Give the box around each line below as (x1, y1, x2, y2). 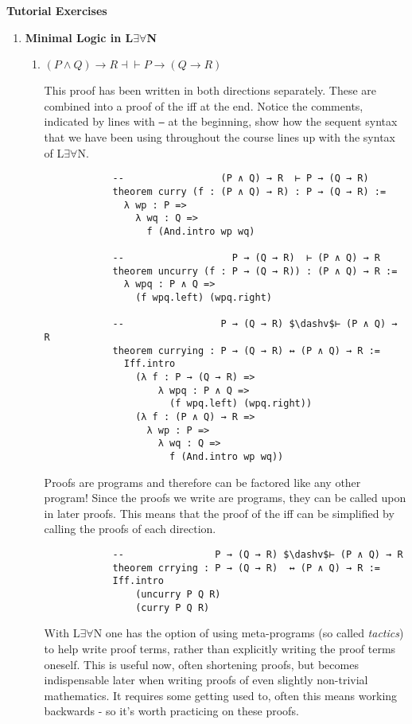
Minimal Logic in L (25, 29, 134, 45)
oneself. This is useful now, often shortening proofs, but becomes (44, 656, 359, 672)
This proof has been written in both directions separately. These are (44, 82, 377, 99)
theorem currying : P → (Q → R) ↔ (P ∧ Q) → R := (112, 344, 380, 356)
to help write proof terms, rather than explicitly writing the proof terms (44, 640, 396, 656)
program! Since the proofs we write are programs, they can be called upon (44, 489, 406, 506)
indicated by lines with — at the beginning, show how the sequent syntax (44, 113, 398, 130)
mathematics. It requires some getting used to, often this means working (44, 687, 398, 703)
